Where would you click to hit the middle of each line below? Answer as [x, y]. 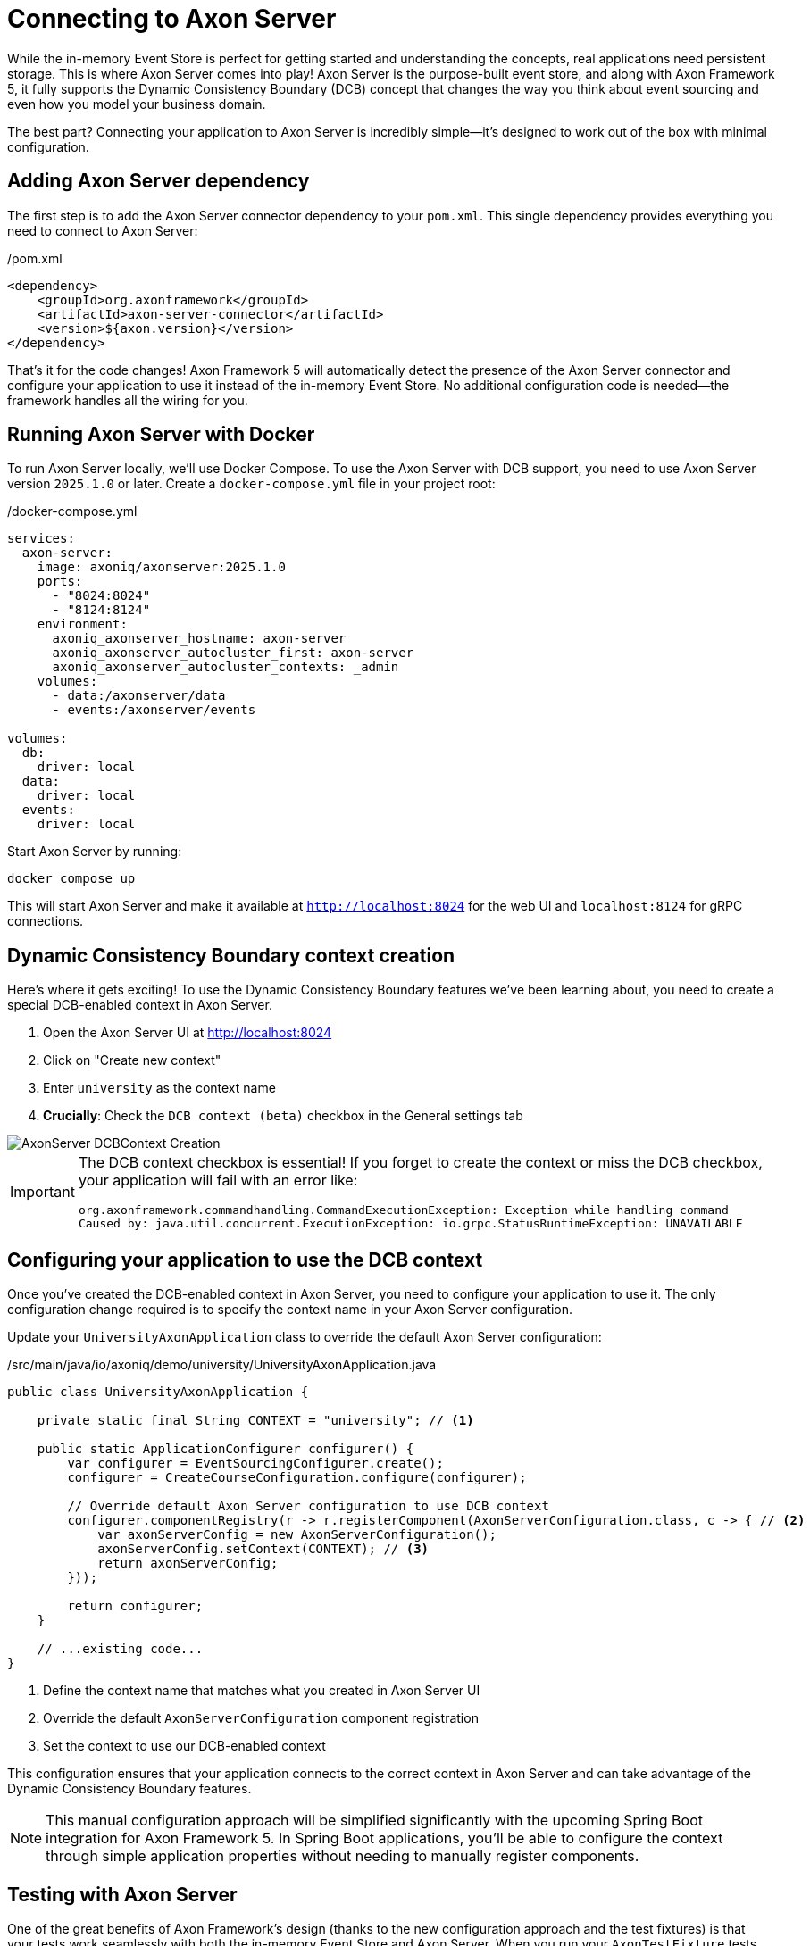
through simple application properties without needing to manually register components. [342, 1856]
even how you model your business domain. [137, 104]
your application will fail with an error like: [218, 1181]
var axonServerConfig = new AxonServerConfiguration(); [297, 1535]
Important [42, 1192]
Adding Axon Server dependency [159, 181]
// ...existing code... [120, 1649]
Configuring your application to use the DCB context [245, 1260]
